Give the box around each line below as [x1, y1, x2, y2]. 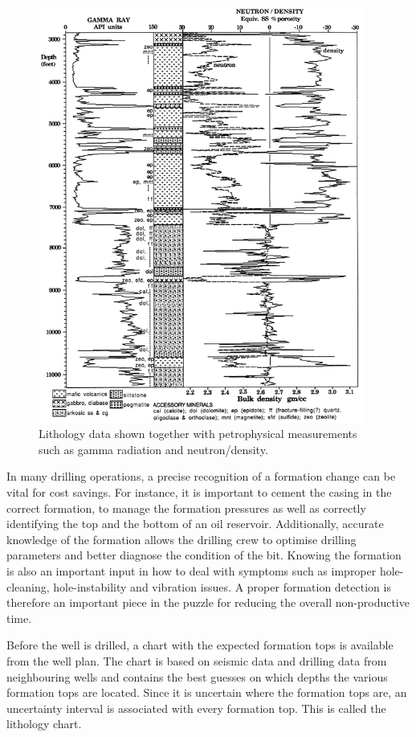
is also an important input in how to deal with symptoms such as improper [6, 562, 377, 579]
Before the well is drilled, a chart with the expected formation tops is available [6, 637, 394, 653]
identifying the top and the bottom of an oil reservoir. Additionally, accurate [6, 515, 384, 532]
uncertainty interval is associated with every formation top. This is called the [6, 699, 386, 716]
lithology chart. [6, 715, 82, 732]
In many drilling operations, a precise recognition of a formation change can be [6, 468, 396, 485]
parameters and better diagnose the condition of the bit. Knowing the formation [6, 547, 402, 563]
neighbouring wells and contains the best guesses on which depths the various [6, 668, 388, 685]
